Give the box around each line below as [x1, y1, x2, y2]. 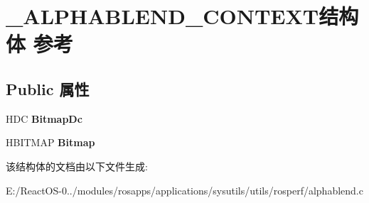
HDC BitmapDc [6, 111, 82, 126]
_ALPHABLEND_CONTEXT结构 [6, 1, 359, 31]
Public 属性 [6, 77, 90, 99]
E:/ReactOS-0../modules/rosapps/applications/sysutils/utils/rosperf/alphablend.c [6, 182, 363, 197]
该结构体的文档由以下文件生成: [6, 158, 148, 173]
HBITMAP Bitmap [6, 135, 95, 150]
